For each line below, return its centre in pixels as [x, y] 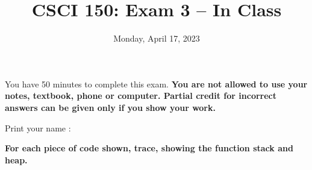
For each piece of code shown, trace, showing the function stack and [149, 148]
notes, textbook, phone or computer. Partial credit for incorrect [141, 96]
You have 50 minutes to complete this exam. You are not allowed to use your [156, 83]
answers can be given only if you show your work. [110, 107]
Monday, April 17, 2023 [157, 38]
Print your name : [38, 127]
